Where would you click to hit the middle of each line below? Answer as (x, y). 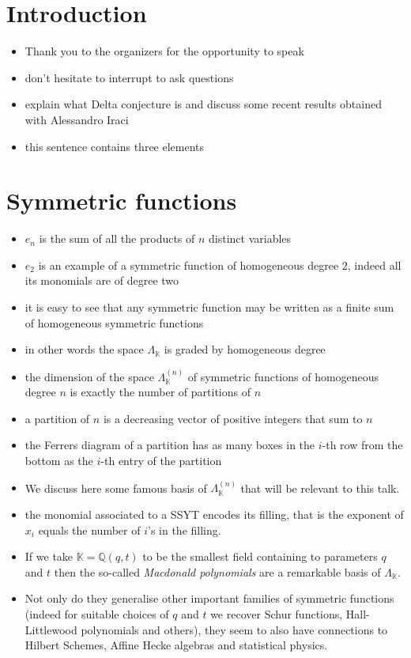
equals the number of (89, 529)
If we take (49, 556)
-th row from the (362, 445)
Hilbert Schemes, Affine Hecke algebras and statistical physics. (176, 645)
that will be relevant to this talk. (320, 488)
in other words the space (84, 349)
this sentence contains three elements (115, 146)
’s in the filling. (185, 529)
